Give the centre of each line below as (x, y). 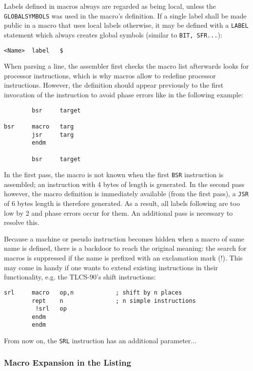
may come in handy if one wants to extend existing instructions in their (111, 267)
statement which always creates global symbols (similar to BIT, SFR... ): (113, 34)
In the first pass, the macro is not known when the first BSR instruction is (114, 175)
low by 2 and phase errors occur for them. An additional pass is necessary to (118, 213)
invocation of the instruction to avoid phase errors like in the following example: (124, 94)
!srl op (51, 309)
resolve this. (22, 222)
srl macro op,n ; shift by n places (93, 292)
